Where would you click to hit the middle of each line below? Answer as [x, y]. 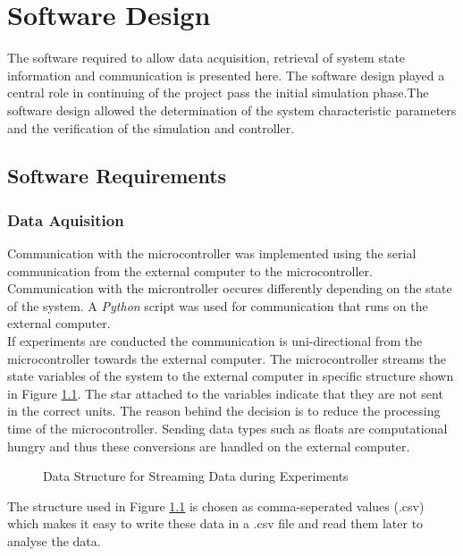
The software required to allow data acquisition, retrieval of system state [206, 58]
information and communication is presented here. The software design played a [226, 75]
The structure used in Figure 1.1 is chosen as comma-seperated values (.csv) [216, 505]
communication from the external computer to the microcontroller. [190, 270]
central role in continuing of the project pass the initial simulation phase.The [218, 93]
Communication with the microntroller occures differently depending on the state [230, 288]
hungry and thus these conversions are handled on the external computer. [209, 446]
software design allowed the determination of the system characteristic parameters [232, 110]
